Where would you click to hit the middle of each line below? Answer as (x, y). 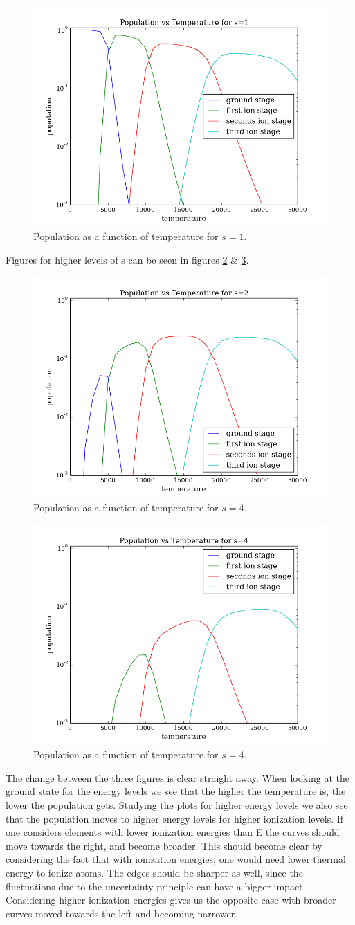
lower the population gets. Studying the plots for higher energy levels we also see (177, 805)
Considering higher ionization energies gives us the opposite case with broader (171, 900)
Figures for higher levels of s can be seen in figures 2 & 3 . (127, 259)
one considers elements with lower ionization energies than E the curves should (173, 832)
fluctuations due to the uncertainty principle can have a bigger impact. (156, 886)
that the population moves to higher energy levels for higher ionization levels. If (175, 818)
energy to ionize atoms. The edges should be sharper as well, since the (154, 872)
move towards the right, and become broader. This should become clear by (164, 845)
